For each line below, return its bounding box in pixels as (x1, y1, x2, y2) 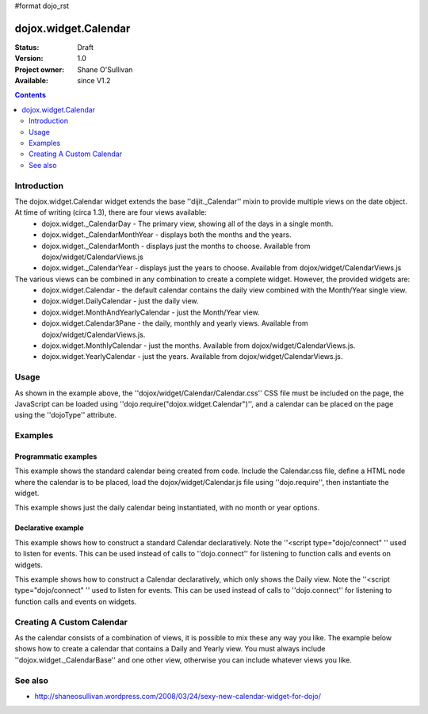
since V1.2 (77, 76, 111, 86)
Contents (14, 90, 47, 100)
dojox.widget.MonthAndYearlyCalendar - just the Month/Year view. (41, 307, 261, 317)
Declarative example (14, 523, 84, 533)
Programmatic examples (14, 452, 97, 461)
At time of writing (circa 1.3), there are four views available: (14, 208, 208, 217)
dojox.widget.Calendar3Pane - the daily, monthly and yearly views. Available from (41, 319, 308, 328)
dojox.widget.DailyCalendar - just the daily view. (41, 296, 199, 306)
